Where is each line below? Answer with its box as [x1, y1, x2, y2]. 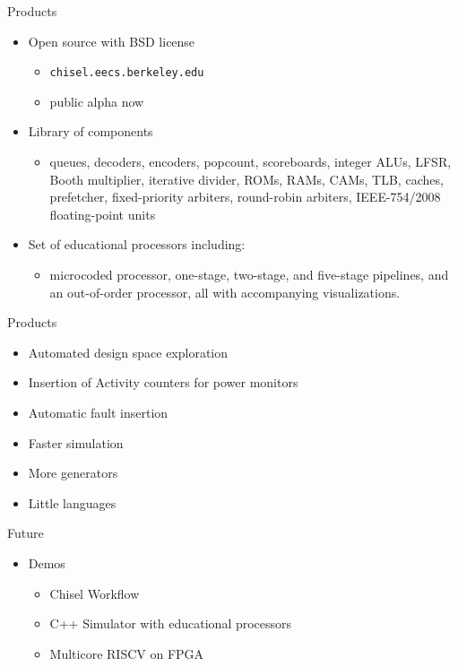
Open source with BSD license [28, 31, 195, 50]
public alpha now [49, 91, 144, 110]
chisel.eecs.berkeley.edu [49, 66, 204, 80]
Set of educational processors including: [28, 235, 246, 254]
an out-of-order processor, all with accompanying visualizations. [49, 282, 401, 301]
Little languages [28, 493, 117, 512]
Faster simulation [28, 433, 124, 452]
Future [7, 523, 44, 542]
